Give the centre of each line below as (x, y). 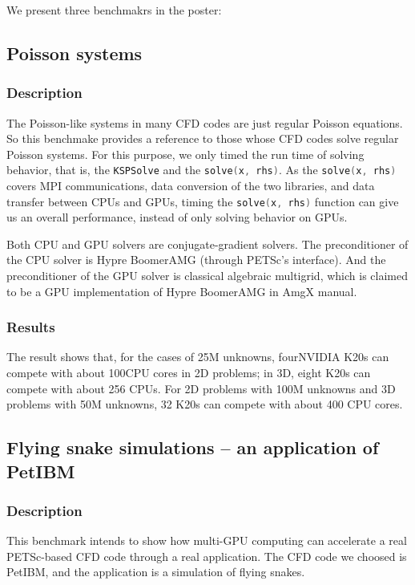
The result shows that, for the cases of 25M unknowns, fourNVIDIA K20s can (198, 357)
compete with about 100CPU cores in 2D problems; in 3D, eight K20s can (189, 373)
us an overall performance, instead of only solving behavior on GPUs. (177, 217)
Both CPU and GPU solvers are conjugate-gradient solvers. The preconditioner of (207, 244)
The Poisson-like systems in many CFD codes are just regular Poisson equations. (205, 122)
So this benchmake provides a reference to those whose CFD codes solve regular (203, 138)
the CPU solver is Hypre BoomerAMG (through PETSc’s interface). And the (196, 260)
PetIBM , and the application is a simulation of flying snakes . (156, 572)
